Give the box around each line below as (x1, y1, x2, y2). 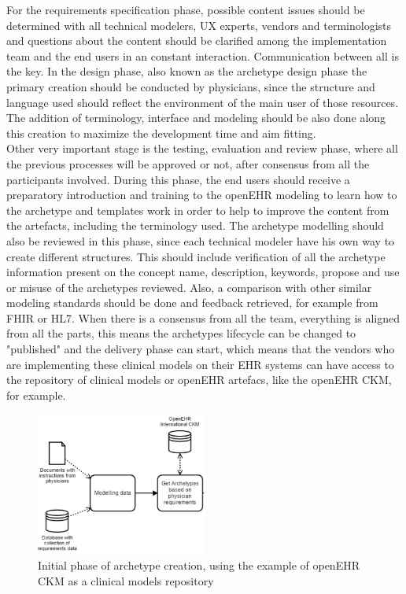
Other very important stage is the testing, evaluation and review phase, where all (6, 140, 398, 157)
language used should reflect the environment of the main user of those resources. (6, 94, 399, 110)
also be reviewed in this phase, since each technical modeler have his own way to (6, 232, 395, 249)
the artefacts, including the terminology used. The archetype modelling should (6, 217, 384, 234)
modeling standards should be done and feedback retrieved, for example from (6, 294, 378, 311)
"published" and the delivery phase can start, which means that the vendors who (6, 341, 395, 357)
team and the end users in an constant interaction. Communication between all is (6, 47, 399, 64)
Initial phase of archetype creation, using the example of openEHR (38, 556, 360, 573)
